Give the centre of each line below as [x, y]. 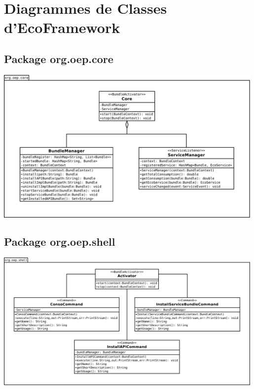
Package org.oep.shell [60, 242]
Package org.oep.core [59, 58]
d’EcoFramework [62, 27]
